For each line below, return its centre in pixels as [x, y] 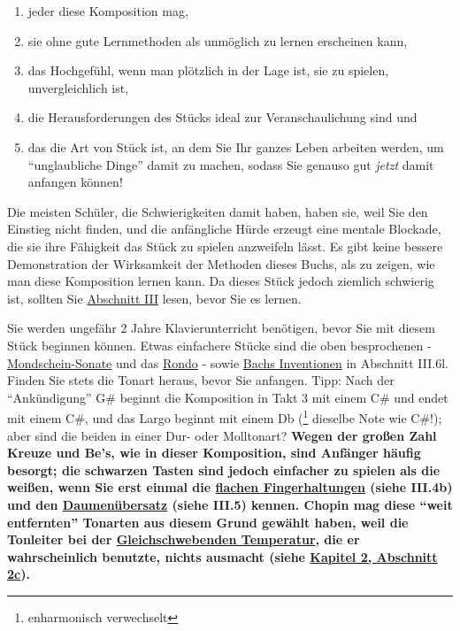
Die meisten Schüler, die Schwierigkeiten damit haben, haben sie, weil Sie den [218, 211]
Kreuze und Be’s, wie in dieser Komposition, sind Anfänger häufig [214, 453]
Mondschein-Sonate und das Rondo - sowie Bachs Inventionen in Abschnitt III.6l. [228, 362]
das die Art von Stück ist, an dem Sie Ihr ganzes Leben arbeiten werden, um [236, 146]
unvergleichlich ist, [78, 87]
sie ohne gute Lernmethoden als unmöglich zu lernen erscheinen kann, [218, 40]
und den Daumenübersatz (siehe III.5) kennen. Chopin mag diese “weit [230, 504]
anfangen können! [75, 182]
